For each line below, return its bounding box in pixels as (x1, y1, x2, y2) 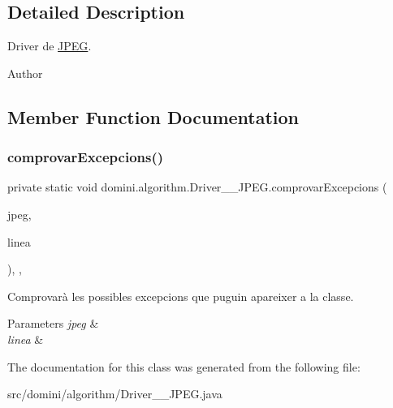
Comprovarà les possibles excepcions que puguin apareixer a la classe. (7, 287, 354, 304)
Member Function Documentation (7, 104, 300, 129)
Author (7, 64, 43, 81)
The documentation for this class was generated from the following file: (7, 358, 361, 375)
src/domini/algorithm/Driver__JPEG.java (7, 385, 222, 402)
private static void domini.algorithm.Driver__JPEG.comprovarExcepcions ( (7, 178, 387, 195)
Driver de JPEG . (7, 37, 92, 54)
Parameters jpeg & (7, 315, 99, 332)
